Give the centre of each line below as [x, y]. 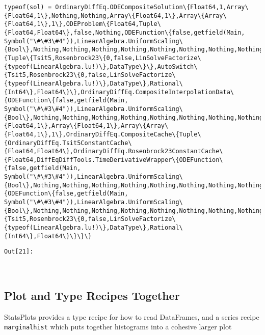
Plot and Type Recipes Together [92, 296]
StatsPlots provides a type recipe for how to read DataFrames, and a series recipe [132, 316]
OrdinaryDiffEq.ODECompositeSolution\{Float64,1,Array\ [152, 7]
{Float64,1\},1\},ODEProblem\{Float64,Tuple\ [83, 24]
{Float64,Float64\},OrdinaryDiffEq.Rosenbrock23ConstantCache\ [114, 151]
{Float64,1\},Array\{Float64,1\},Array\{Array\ [86, 126]
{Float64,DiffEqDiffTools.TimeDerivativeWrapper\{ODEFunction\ [114, 160]
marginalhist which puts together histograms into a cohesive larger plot [118, 327]
